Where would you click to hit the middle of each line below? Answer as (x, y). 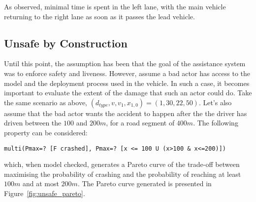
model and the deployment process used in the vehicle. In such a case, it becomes (127, 83)
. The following (216, 123)
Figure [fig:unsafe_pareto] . (45, 193)
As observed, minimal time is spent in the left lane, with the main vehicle (115, 6)
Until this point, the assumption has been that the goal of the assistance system (125, 63)
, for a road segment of (140, 123)
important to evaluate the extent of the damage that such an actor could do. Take (128, 93)
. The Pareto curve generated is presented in (144, 183)
